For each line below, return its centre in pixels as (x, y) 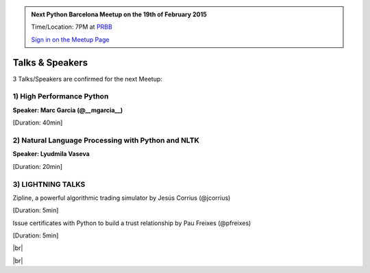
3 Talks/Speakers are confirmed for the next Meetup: (87, 79)
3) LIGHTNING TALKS (49, 184)
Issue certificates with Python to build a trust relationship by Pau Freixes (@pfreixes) (132, 223)
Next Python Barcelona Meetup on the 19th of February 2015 (119, 14)
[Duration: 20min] (38, 166)
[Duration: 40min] (38, 122)
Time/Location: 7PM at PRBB (72, 27)
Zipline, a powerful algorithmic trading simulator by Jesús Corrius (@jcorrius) (122, 198)
